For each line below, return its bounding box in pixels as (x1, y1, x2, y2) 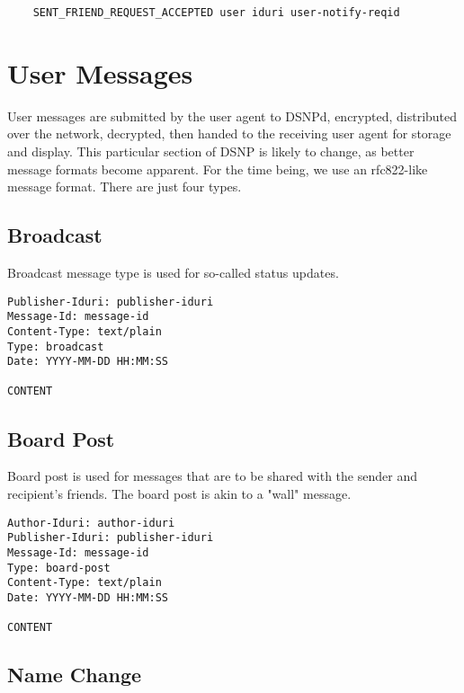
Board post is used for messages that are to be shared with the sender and (7, 466, 417, 485)
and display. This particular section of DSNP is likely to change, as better (7, 141, 415, 160)
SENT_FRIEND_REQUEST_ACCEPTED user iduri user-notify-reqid (32, 6, 400, 19)
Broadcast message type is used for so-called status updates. (7, 262, 339, 281)
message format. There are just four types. (7, 177, 242, 196)
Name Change (7, 661, 142, 689)
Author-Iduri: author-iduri (7, 516, 175, 529)
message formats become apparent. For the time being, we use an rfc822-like (7, 159, 428, 178)
